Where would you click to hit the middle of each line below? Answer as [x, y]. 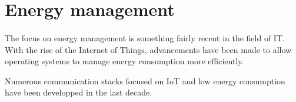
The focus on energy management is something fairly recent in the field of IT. [145, 37]
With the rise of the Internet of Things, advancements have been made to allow [148, 49]
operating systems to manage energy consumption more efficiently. [124, 61]
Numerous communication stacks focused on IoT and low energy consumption [145, 80]
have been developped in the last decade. [79, 92]
